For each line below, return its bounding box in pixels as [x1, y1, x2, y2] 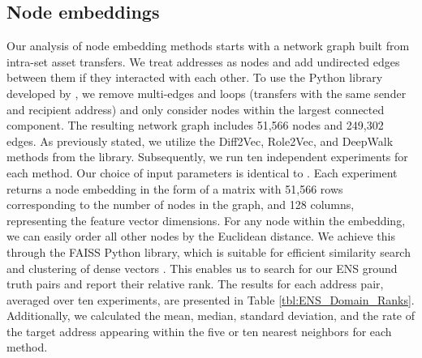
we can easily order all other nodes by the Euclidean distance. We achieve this [6, 228, 395, 245]
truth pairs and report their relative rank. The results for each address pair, [6, 275, 384, 292]
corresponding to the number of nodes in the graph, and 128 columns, [6, 196, 355, 213]
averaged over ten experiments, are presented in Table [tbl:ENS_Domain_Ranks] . [6, 291, 415, 308]
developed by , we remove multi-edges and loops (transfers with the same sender [6, 84, 407, 101]
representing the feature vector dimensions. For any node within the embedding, [6, 211, 406, 228]
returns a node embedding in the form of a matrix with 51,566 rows [6, 180, 343, 197]
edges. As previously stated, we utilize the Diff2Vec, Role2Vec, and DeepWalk [6, 132, 394, 149]
